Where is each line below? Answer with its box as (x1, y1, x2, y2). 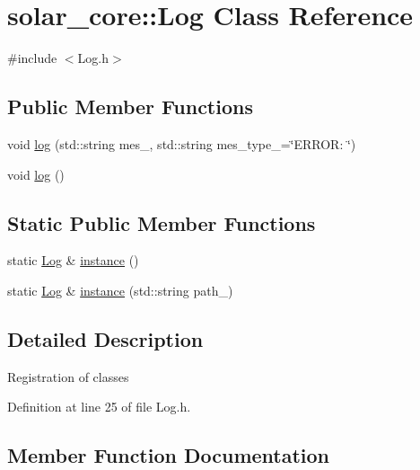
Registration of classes (7, 367, 129, 386)
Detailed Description (7, 324, 204, 352)
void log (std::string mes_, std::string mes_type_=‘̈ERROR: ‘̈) (7, 134, 356, 153)
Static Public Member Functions (7, 208, 316, 236)
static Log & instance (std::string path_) (7, 280, 233, 299)
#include (7, 49, 57, 67)
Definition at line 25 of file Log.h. (7, 397, 191, 416)
